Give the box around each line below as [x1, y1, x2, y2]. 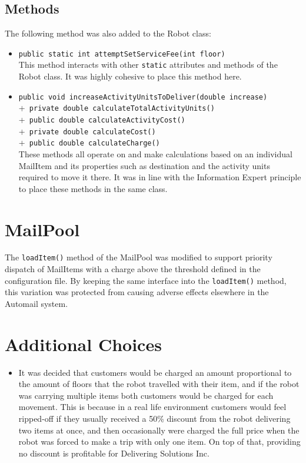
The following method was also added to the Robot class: [5, 27, 211, 39]
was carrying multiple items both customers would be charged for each [18, 389, 274, 401]
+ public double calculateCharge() [18, 136, 160, 148]
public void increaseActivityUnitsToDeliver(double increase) [18, 92, 268, 101]
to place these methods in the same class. [18, 182, 168, 194]
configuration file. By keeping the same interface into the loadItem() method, [5, 274, 287, 286]
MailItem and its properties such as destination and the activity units [18, 159, 270, 171]
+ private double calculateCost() [18, 124, 156, 137]
